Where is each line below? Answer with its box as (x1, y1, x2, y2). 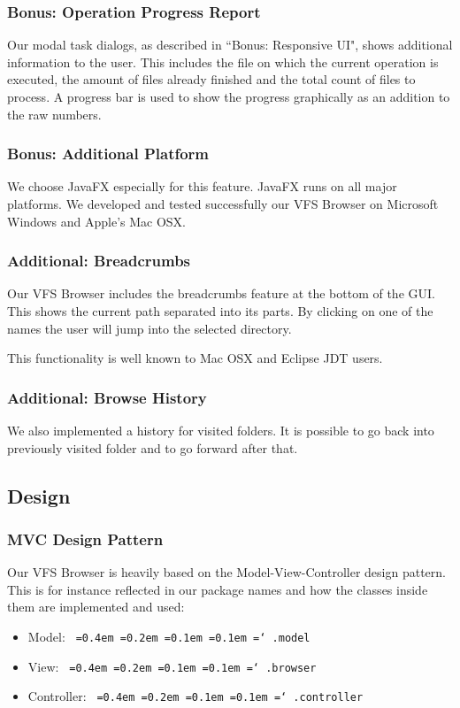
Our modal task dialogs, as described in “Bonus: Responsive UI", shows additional (7, 35, 453, 54)
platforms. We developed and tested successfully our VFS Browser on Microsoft (7, 195, 439, 212)
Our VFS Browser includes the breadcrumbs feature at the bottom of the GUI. (7, 284, 435, 303)
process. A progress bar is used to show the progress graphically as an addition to (7, 88, 450, 105)
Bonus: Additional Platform (7, 142, 210, 165)
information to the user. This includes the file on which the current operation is (7, 52, 439, 71)
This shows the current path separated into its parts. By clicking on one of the (7, 302, 433, 319)
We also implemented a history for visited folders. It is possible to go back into (7, 421, 434, 439)
